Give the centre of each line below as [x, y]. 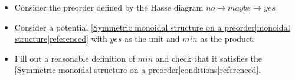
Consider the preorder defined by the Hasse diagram [109, 7]
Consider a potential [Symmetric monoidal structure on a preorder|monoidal [152, 27]
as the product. [228, 39]
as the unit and [152, 39]
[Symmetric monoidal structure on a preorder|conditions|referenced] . [138, 70]
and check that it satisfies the [209, 58]
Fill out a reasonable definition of [75, 58]
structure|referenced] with [61, 39]
